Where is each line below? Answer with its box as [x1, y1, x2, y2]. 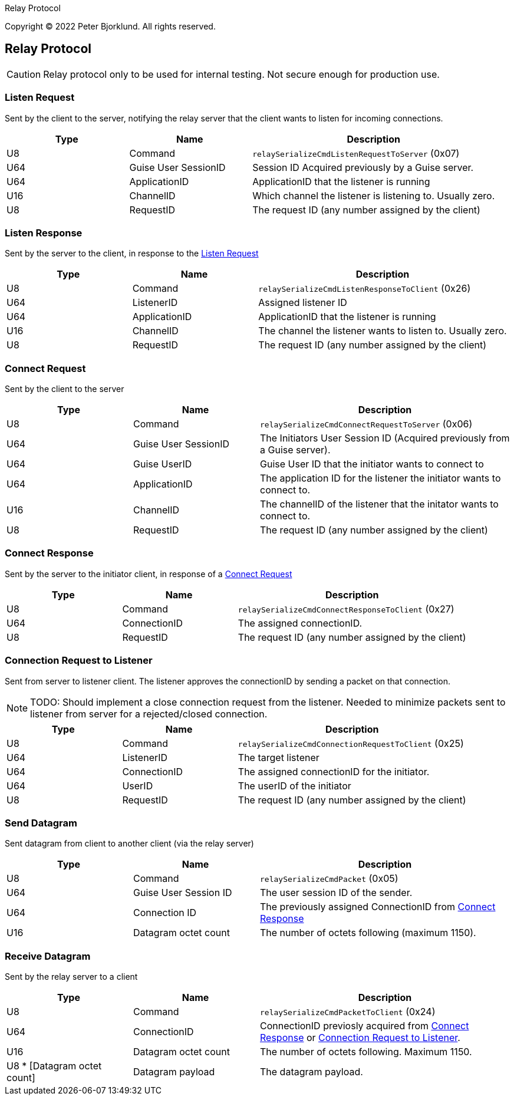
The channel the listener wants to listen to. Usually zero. [258, 325, 507, 337]
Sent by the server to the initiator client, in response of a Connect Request [5, 568, 292, 579]
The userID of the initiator [238, 779, 351, 792]
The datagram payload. [260, 1066, 363, 1078]
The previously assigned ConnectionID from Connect [260, 901, 496, 913]
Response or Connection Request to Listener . [260, 1032, 460, 1044]
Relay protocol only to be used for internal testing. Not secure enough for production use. [43, 68, 440, 80]
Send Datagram [5, 816, 77, 829]
